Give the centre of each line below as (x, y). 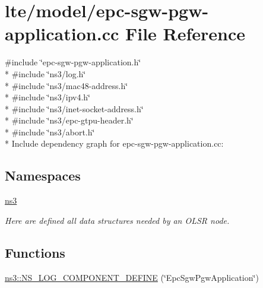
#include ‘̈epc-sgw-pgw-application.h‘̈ (73, 62)
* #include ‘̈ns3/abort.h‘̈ (50, 132)
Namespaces (43, 175)
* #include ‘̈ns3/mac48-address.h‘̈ (66, 85)
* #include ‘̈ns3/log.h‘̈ (45, 73)
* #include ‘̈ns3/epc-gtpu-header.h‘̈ (69, 120)
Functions (35, 252)
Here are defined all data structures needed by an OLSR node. (117, 220)
